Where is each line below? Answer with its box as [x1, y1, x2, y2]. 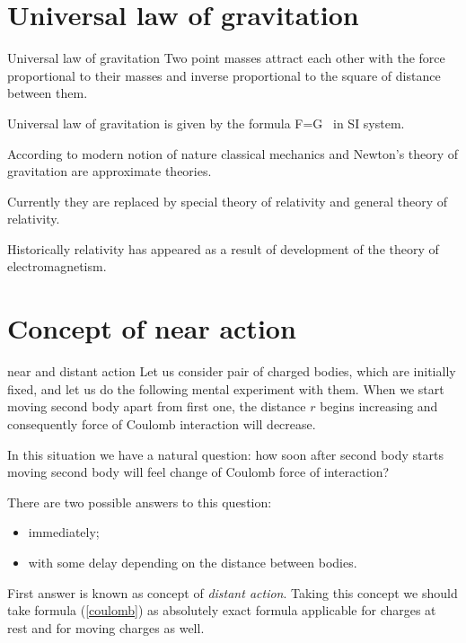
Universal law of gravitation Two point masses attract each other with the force [7, 48, 445, 67]
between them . [7, 84, 88, 102]
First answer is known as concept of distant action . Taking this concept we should [7, 583, 458, 602]
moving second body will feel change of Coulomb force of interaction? [7, 462, 390, 481]
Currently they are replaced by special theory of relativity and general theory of [7, 191, 448, 210]
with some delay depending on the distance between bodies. [28, 552, 357, 571]
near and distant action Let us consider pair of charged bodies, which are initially [7, 362, 456, 381]
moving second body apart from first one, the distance [7, 397, 306, 416]
